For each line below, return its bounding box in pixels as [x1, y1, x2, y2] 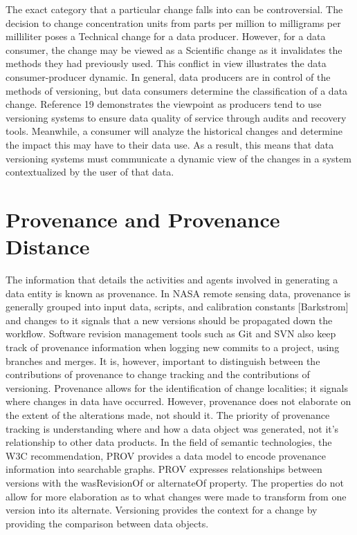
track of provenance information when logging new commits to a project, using [6, 340, 340, 354]
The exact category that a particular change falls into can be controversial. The [6, 2, 343, 16]
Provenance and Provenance [6, 205, 280, 233]
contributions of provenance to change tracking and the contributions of [6, 367, 310, 382]
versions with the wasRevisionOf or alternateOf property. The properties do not [6, 475, 344, 489]
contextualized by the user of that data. [6, 165, 174, 179]
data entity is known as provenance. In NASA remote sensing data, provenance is [6, 285, 351, 300]
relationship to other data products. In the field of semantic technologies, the [6, 435, 332, 449]
